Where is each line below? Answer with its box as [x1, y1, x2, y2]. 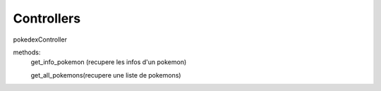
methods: [13, 48, 41, 56]
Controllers [13, 11, 81, 26]
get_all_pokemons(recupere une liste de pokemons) [30, 71, 181, 79]
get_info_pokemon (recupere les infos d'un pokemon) [30, 58, 187, 66]
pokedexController [13, 35, 67, 44]
